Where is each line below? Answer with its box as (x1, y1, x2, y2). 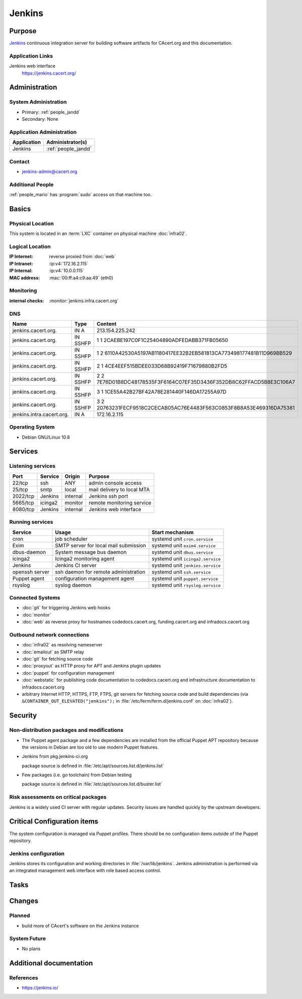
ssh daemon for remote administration (55, 568, 145, 575)
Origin (64, 473, 80, 480)
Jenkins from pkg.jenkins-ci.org (22, 754, 88, 760)
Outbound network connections (9, 631, 90, 638)
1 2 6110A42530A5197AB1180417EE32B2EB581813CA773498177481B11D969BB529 (96, 350, 292, 357)
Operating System (9, 424, 55, 431)
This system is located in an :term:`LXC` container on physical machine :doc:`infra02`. (9, 230, 187, 236)
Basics (9, 204, 31, 213)
